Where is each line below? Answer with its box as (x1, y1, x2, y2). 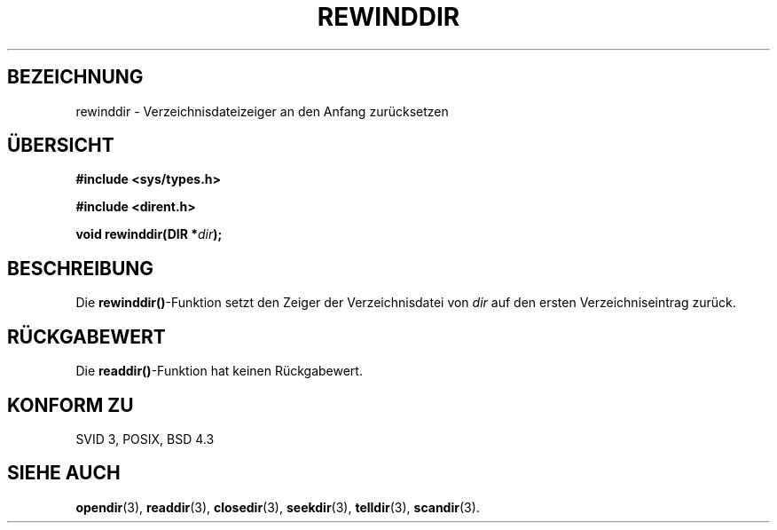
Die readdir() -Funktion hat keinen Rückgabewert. (75, 363, 363, 379)
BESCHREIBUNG (7, 257, 154, 280)
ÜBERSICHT (7, 134, 114, 157)
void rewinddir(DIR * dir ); (75, 226, 223, 242)
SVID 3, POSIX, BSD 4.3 (75, 431, 215, 447)
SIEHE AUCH (7, 462, 121, 485)
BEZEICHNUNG (7, 66, 144, 89)
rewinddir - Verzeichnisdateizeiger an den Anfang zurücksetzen (75, 103, 449, 119)
